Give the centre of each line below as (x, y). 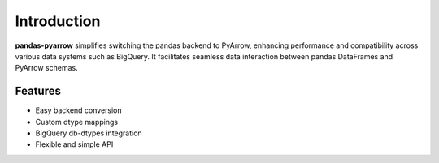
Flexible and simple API (74, 144)
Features (38, 91)
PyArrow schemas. (46, 68)
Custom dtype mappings (77, 122)
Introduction (58, 21)
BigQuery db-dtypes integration (89, 133)
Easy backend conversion (78, 110)
